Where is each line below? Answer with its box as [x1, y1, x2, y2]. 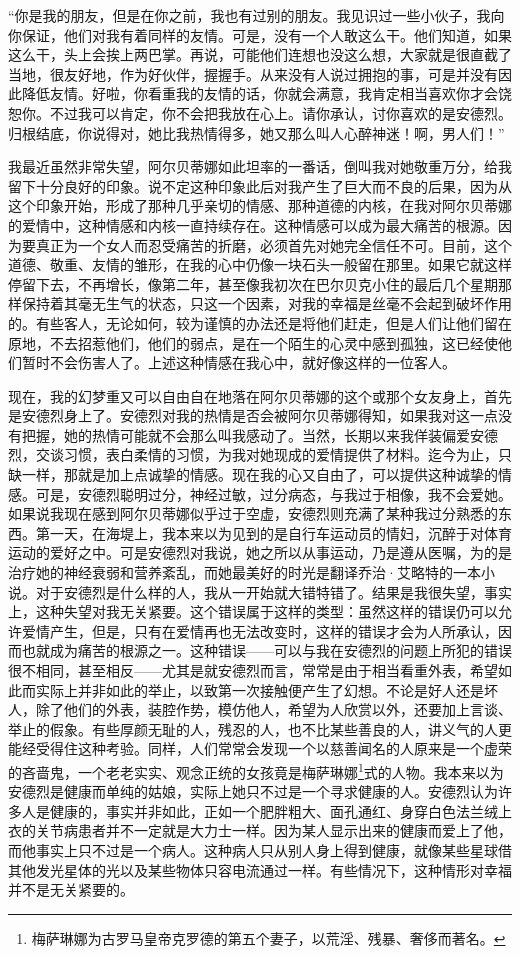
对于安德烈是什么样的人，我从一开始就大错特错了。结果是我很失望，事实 [35, 581, 512, 602]
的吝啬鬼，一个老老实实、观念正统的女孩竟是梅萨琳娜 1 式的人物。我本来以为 [8, 758, 504, 782]
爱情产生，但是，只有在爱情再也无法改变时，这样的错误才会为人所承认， [21, 620, 498, 641]
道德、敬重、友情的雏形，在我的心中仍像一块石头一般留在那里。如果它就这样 [8, 254, 512, 275]
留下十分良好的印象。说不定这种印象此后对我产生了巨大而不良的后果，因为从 [8, 175, 512, 196]
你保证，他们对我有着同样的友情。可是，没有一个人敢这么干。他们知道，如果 [8, 24, 512, 45]
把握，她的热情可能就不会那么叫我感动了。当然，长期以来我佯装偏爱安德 [21, 424, 498, 445]
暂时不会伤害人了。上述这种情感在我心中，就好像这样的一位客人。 [21, 352, 456, 373]
